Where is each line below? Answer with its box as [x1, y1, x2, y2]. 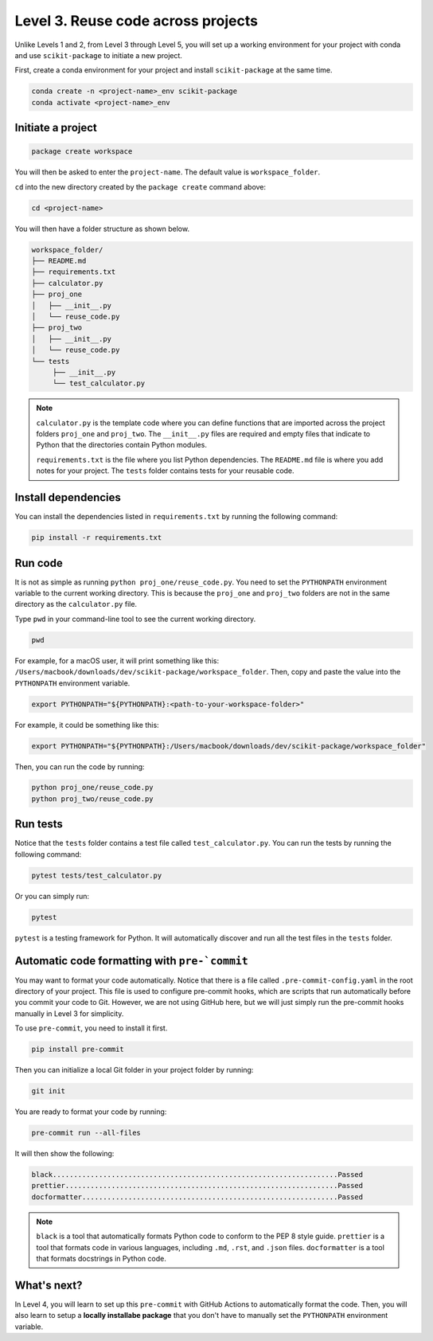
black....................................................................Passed [31, 1171, 364, 1179]
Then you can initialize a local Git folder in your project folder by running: [14, 1065, 254, 1075]
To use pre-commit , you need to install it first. [14, 1023, 168, 1033]
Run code [14, 556, 63, 569]
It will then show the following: [14, 1149, 115, 1159]
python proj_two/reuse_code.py [31, 794, 154, 803]
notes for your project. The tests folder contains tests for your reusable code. [36, 466, 295, 475]
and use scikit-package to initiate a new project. [14, 50, 183, 60]
